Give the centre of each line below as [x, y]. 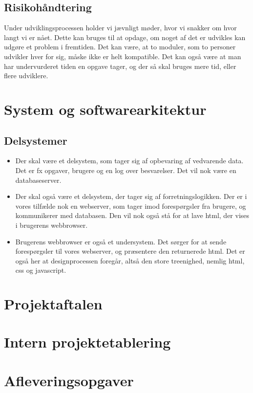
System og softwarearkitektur [105, 109]
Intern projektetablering [87, 342]
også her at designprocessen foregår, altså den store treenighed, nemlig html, [130, 260]
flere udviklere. [26, 76]
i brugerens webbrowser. [52, 225]
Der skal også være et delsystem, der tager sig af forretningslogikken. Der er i [131, 196]
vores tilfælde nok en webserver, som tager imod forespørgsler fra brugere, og [131, 206]
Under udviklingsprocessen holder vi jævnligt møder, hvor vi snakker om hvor [120, 28]
